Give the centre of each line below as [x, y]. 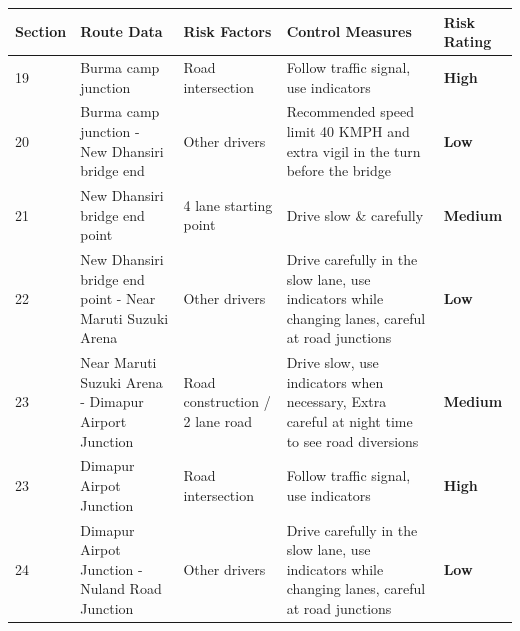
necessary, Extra [336, 401]
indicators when [335, 381]
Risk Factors [227, 31]
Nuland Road [121, 588]
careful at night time [349, 421]
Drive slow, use [332, 362]
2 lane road [217, 421]
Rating [467, 41]
